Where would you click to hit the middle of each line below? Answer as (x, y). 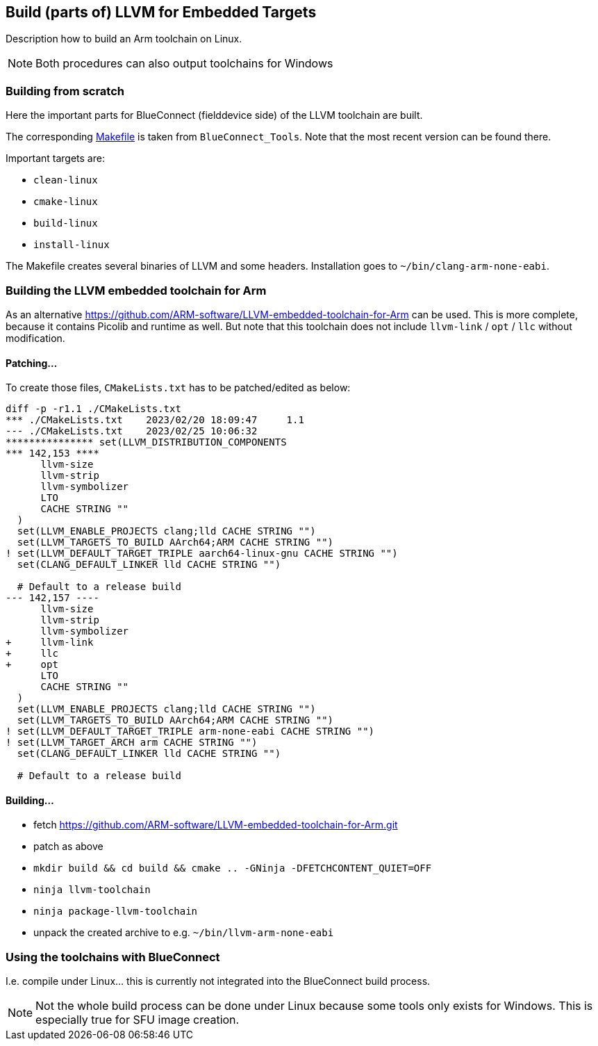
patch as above (68, 847)
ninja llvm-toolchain (92, 890)
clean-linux (66, 180)
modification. (35, 338)
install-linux (72, 245)
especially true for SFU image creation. (138, 1020)
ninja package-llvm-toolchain (116, 912)
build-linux (66, 223)
